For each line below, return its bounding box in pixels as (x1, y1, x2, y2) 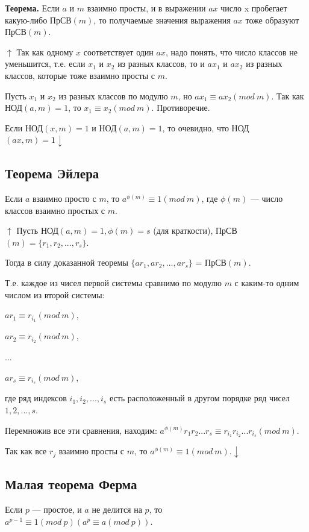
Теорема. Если (5, 2, 60, 14)
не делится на (92, 503, 142, 516)
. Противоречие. (151, 101, 210, 114)
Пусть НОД (16, 224, 58, 237)
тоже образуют (245, 13, 299, 26)
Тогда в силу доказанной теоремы (5, 256, 128, 269)
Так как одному (16, 45, 73, 58)
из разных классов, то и (117, 57, 205, 70)
